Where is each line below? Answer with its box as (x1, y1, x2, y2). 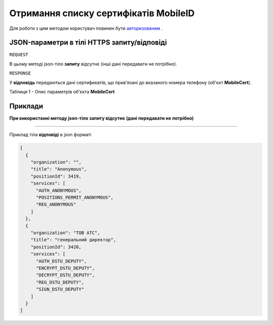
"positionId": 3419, (30, 173, 82, 179)
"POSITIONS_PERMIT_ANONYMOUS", (36, 195, 114, 200)
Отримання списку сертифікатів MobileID (9, 8, 195, 19)
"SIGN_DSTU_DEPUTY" (36, 287, 84, 292)
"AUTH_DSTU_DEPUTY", (36, 258, 87, 264)
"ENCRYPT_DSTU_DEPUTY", (36, 265, 95, 271)
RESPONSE (9, 71, 31, 76)
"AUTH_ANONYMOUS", (36, 187, 82, 193)
